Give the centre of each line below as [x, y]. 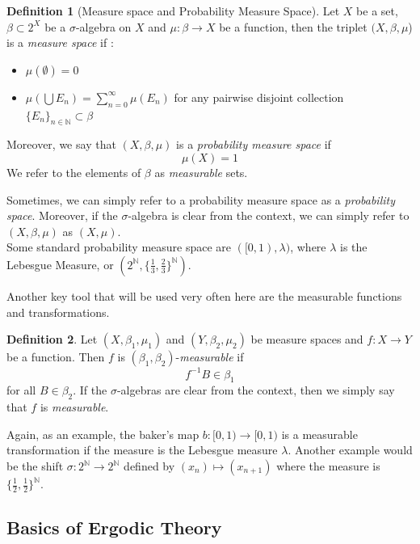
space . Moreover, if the [62, 215]
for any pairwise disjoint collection [259, 97]
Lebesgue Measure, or [60, 264]
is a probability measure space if [254, 144]
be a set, [377, 11]
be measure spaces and [307, 339]
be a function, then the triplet [293, 26]
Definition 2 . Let [52, 339]
